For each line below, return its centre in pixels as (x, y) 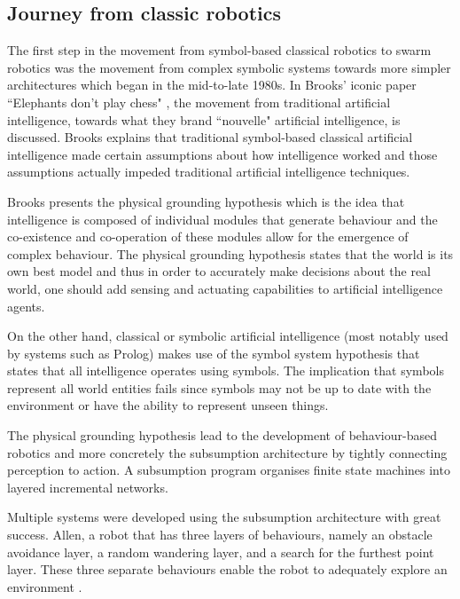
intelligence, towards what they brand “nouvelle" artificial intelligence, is (204, 119)
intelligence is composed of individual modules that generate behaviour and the (222, 219)
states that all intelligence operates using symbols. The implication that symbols (226, 370)
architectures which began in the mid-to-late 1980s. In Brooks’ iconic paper (212, 85)
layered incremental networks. (88, 487)
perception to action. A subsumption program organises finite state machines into (229, 470)
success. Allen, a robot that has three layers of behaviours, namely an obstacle (220, 535)
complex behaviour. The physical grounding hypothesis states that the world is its (230, 253)
